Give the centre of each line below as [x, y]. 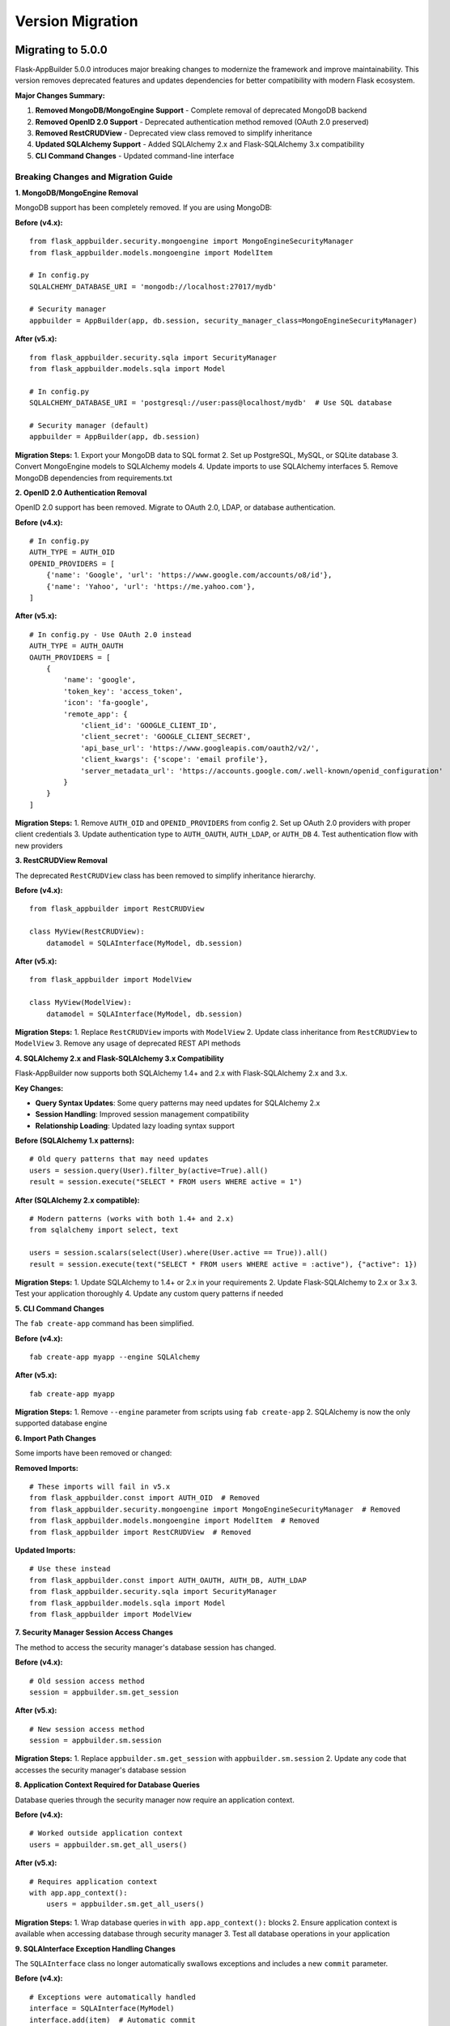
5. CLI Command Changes [59, 1308]
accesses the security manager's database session [100, 1770]
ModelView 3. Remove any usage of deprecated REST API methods [128, 1043]
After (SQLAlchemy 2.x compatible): [78, 1200]
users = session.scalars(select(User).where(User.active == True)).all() [179, 1253]
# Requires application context [93, 1881]
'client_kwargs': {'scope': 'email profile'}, [174, 759]
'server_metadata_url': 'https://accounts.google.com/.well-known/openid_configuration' [262, 771]
